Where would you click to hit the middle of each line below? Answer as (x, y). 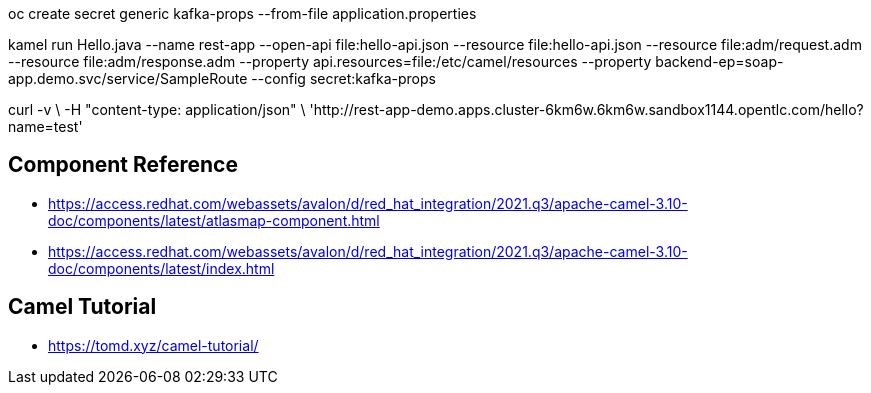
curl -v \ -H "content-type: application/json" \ (157, 109)
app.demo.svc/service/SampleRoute (128, 78)
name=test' (45, 126)
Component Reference (123, 165)
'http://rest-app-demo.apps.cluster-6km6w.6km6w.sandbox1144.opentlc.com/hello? (586, 109)
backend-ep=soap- (719, 61)
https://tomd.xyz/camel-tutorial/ (153, 345)
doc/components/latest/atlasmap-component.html (214, 220)
